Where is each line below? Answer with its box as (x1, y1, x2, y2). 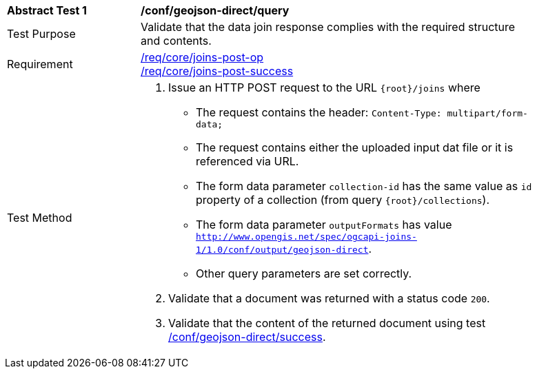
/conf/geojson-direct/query (141, 3, 290, 17)
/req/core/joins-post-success (141, 64, 294, 78)
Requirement (7, 57, 73, 71)
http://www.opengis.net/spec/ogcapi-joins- (196, 231, 417, 242)
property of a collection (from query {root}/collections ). (196, 193, 490, 207)
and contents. (141, 34, 212, 48)
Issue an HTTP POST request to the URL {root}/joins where (168, 81, 480, 94)
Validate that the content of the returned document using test (168, 316, 486, 330)
